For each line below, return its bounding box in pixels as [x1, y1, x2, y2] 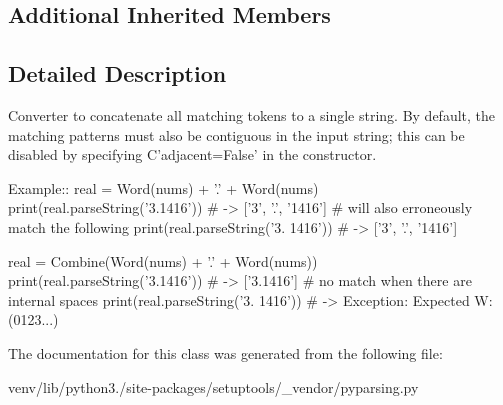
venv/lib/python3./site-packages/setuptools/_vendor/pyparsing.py [8, 376, 419, 397]
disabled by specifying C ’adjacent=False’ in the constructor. [8, 144, 377, 165]
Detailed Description [8, 58, 227, 89]
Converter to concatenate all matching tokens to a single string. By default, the [8, 104, 496, 125]
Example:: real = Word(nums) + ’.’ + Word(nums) [8, 177, 319, 198]
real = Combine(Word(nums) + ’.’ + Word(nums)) [8, 250, 318, 271]
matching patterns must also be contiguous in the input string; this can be [8, 124, 465, 145]
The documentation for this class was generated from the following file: [8, 342, 443, 363]
